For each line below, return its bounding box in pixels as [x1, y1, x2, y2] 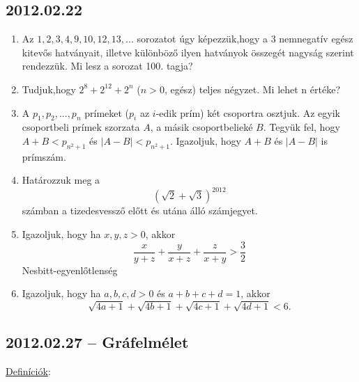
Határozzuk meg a [22, 173, 100, 187]
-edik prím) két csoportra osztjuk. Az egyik [155, 105, 340, 120]
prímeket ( [84, 105, 130, 120]
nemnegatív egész [279, 31, 353, 46]
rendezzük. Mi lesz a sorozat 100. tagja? [22, 58, 193, 73]
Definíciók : [6, 363, 51, 378]
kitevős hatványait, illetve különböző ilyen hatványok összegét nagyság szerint [22, 45, 354, 59]
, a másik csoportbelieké [150, 120, 253, 134]
